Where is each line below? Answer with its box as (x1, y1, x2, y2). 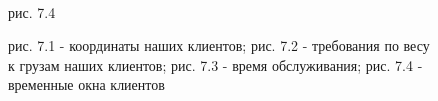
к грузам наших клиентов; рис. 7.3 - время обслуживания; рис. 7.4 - (8, 54, 423, 75)
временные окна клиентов (8, 74, 165, 95)
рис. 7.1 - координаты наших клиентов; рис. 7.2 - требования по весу (8, 35, 430, 56)
